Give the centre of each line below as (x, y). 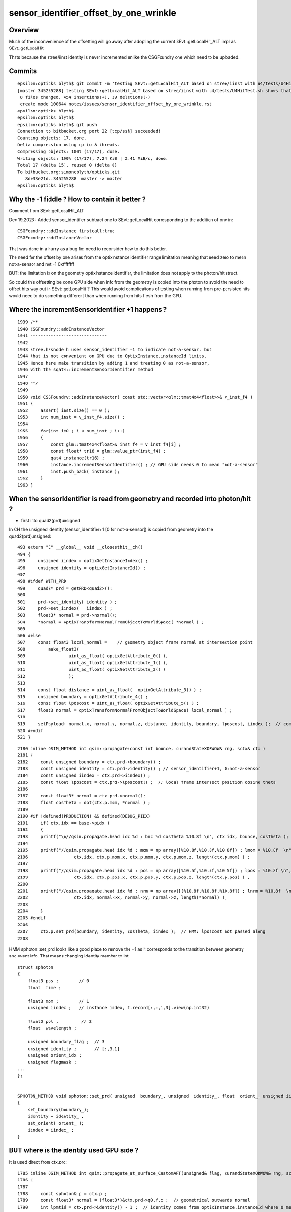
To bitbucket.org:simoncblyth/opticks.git (69, 172)
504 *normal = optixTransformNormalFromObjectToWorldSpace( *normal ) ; (111, 622)
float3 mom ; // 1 (58, 1001)
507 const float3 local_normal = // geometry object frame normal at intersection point (135, 642)
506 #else (29, 636)
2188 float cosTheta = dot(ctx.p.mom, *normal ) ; (84, 803)
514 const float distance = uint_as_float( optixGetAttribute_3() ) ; (110, 690)
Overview (24, 30)
